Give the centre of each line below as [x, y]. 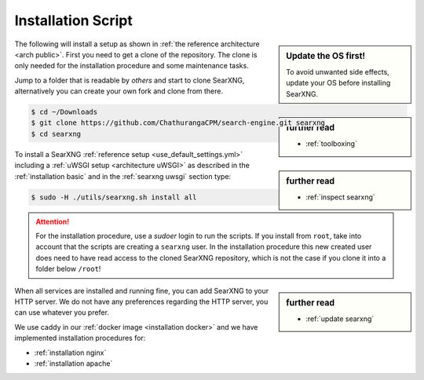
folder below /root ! [68, 269]
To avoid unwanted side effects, [338, 71]
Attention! [53, 221]
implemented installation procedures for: [80, 338]
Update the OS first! [326, 56]
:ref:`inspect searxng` [341, 197]
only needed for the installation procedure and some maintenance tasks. [132, 66]
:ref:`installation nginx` [70, 353]
